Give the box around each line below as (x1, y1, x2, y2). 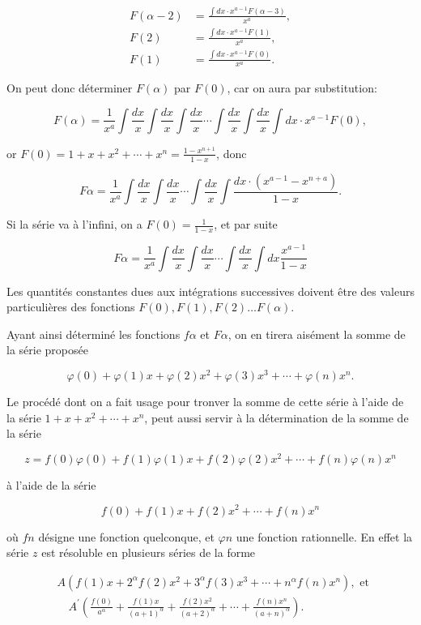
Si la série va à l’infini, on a (6, 216, 142, 233)
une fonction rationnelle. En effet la (236, 528, 413, 545)
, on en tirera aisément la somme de (228, 325, 406, 342)
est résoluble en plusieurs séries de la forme (41, 544, 256, 561)
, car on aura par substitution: (227, 79, 377, 96)
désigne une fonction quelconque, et (38, 528, 215, 545)
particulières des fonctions (6, 298, 135, 315)
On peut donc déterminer (6, 79, 133, 96)
